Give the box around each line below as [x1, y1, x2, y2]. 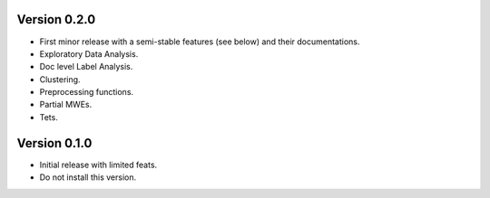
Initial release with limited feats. [39, 159, 158, 170]
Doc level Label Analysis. [39, 61, 133, 72]
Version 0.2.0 [16, 12, 96, 27]
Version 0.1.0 [16, 136, 93, 151]
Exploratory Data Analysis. [39, 48, 139, 59]
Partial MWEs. [39, 99, 93, 110]
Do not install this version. [39, 172, 136, 183]
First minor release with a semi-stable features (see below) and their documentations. [39, 36, 360, 47]
